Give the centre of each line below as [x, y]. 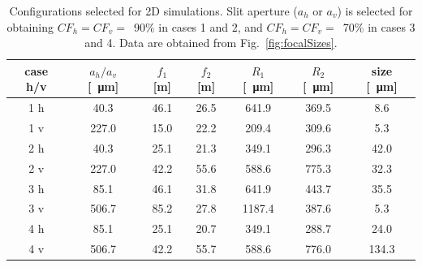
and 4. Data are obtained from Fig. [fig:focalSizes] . [211, 43]
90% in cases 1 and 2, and [198, 26]
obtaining [30, 26]
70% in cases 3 [379, 26]
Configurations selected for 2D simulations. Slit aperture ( [153, 11]
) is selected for [375, 11]
